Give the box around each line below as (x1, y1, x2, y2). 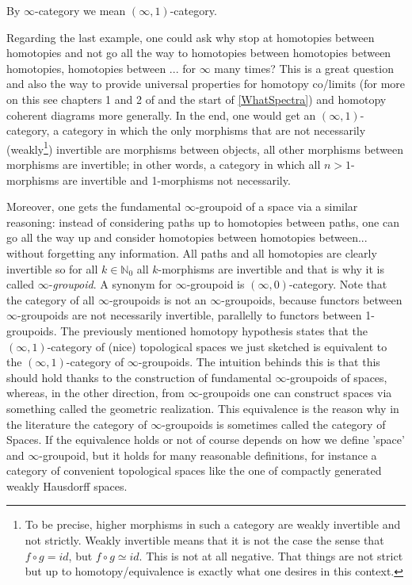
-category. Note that (288, 276, 387, 292)
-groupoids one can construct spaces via (199, 384, 392, 401)
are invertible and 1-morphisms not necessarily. (62, 171, 291, 188)
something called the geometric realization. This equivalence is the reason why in (6, 400, 399, 416)
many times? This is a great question (214, 59, 394, 76)
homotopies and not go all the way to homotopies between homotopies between (6, 44, 391, 61)
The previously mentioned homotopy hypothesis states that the (60, 322, 368, 338)
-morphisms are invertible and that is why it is (158, 260, 385, 277)
